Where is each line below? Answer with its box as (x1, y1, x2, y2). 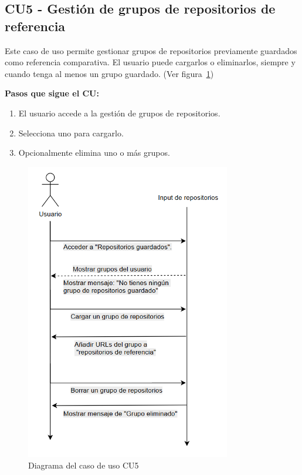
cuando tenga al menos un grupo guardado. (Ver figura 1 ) (5, 67, 214, 79)
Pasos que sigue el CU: (5, 87, 99, 99)
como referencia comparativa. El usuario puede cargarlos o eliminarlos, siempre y (5, 56, 296, 68)
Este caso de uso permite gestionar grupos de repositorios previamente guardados (5, 44, 297, 56)
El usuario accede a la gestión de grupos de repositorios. (18, 106, 220, 119)
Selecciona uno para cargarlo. (18, 126, 124, 139)
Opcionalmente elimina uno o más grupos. (18, 146, 170, 159)
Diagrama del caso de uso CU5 (28, 459, 139, 471)
